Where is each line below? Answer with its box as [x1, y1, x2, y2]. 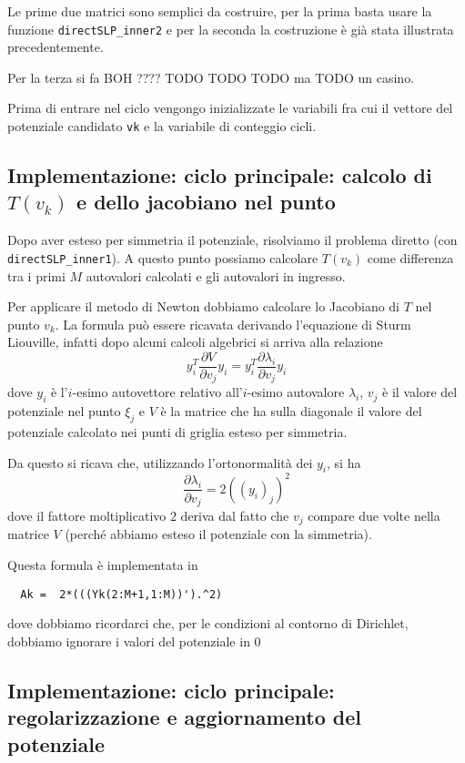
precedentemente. [7, 37, 104, 56]
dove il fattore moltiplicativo [7, 505, 167, 524]
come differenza [367, 248, 454, 267]
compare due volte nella [308, 505, 440, 524]
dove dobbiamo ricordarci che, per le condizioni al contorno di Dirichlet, [7, 614, 409, 633]
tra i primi [7, 266, 66, 285]
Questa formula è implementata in [7, 555, 198, 574]
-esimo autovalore [247, 382, 345, 402]
